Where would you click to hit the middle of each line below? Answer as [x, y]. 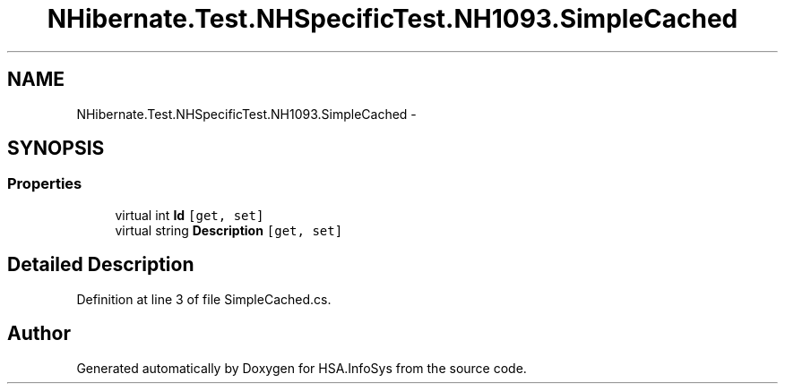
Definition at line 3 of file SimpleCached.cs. [204, 299]
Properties [45, 184]
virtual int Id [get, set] [190, 215]
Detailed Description [101, 265]
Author [39, 334]
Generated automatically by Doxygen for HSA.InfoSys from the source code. [302, 368]
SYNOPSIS [56, 149]
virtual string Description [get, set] [229, 230]
